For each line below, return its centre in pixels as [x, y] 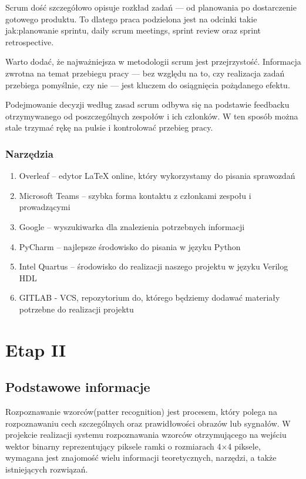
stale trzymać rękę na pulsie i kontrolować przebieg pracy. [109, 127]
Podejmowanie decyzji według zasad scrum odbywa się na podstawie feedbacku [147, 104]
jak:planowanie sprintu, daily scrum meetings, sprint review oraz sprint [133, 30]
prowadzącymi [45, 207]
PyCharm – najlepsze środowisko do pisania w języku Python [130, 246]
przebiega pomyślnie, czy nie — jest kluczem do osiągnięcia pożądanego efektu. [148, 84]
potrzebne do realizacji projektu [76, 309]
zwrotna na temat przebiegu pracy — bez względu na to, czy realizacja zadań [145, 73]
